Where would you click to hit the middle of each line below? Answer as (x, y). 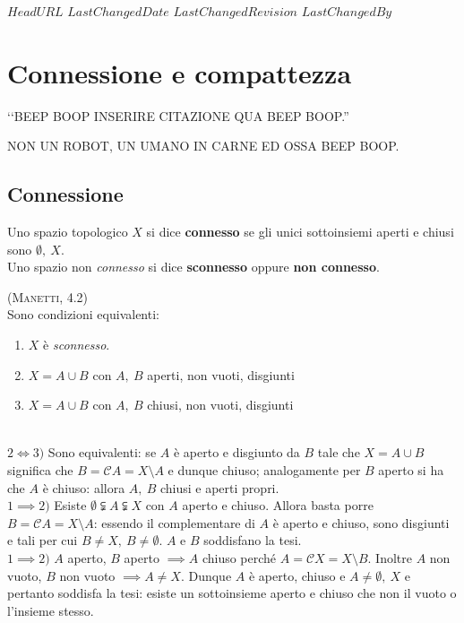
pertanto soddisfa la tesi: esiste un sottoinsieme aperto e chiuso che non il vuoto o (232, 593)
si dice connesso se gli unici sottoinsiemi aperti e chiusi (300, 232)
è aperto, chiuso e (297, 575)
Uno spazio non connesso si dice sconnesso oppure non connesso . (193, 267)
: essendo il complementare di (174, 522)
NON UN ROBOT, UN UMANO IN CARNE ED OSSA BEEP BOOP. (203, 146)
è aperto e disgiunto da (236, 452)
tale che (339, 452)
